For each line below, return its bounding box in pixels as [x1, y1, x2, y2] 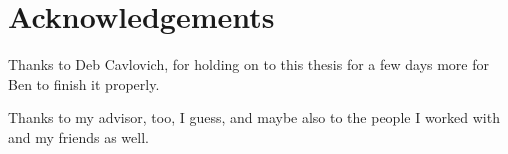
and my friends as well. [8, 126, 149, 147]
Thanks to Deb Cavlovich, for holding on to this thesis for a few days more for [8, 54, 490, 75]
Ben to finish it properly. [8, 73, 160, 94]
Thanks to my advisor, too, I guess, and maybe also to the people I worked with [8, 107, 500, 128]
